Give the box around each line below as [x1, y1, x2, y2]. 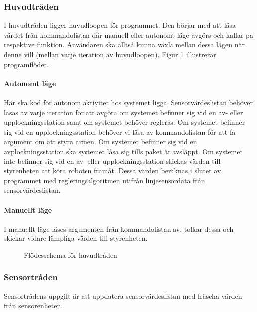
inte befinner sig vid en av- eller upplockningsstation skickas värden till [4, 156, 221, 166]
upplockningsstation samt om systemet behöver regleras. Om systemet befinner [4, 117, 245, 127]
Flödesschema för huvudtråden [24, 249, 117, 260]
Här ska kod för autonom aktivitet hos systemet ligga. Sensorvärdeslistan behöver [4, 97, 253, 107]
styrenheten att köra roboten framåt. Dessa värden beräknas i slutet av [4, 165, 221, 176]
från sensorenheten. [4, 300, 63, 311]
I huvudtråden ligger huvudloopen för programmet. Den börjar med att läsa [4, 20, 236, 30]
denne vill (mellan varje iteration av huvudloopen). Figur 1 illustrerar [4, 49, 216, 59]
